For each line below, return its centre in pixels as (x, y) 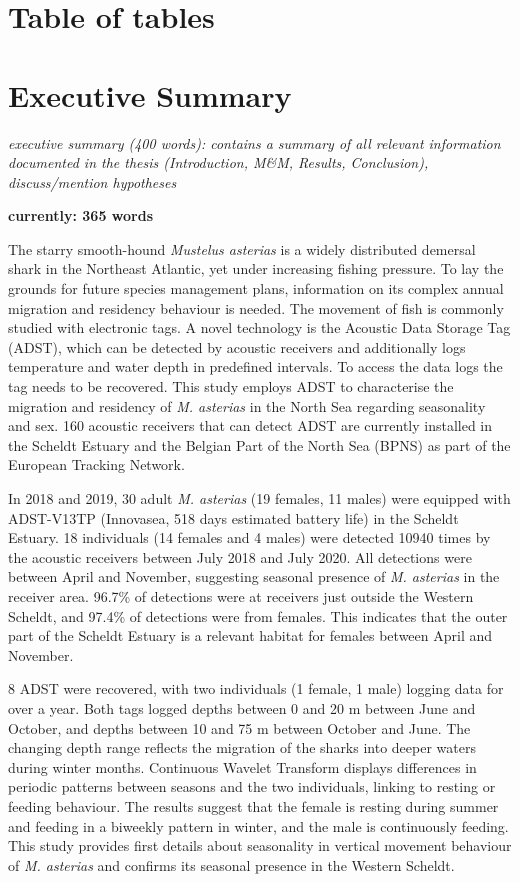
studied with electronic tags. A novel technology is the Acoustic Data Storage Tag (259, 327)
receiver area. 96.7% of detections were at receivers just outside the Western (241, 595)
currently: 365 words (80, 215)
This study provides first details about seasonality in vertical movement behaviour (260, 845)
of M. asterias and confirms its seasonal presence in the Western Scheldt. (231, 864)
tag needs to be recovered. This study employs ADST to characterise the (231, 386)
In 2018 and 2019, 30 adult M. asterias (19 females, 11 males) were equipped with (259, 498)
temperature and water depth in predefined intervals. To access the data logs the (255, 366)
